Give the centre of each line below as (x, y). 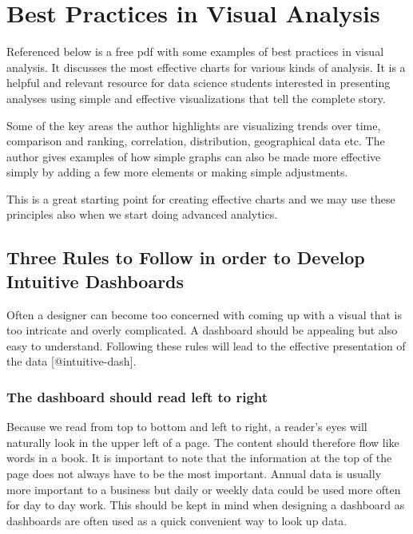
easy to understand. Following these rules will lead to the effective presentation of (206, 345)
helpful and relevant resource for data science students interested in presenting (199, 83)
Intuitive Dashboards (95, 281)
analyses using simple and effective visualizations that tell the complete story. (196, 98)
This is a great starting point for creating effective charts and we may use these (201, 198)
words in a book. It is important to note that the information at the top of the (199, 458)
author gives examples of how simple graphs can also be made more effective (194, 156)
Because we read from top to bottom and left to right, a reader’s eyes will (187, 427)
